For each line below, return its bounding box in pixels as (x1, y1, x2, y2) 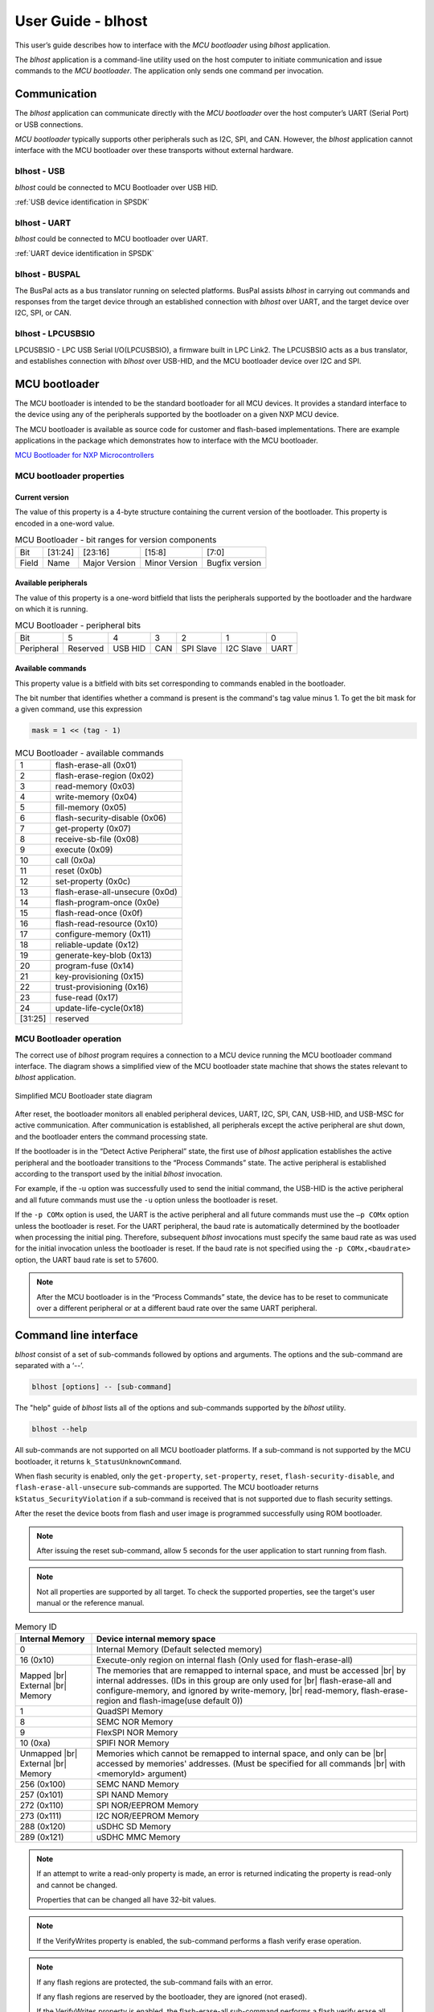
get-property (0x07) (55, 823, 132, 834)
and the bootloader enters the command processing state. (14, 1132, 208, 1141)
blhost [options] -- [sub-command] (31, 1383, 172, 1391)
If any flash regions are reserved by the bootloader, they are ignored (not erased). (36, 1992, 307, 2002)
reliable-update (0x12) (55, 938, 140, 950)
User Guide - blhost (14, 12, 148, 30)
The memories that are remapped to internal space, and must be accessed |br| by (96, 1664, 406, 1676)
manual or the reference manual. (36, 1598, 145, 1608)
